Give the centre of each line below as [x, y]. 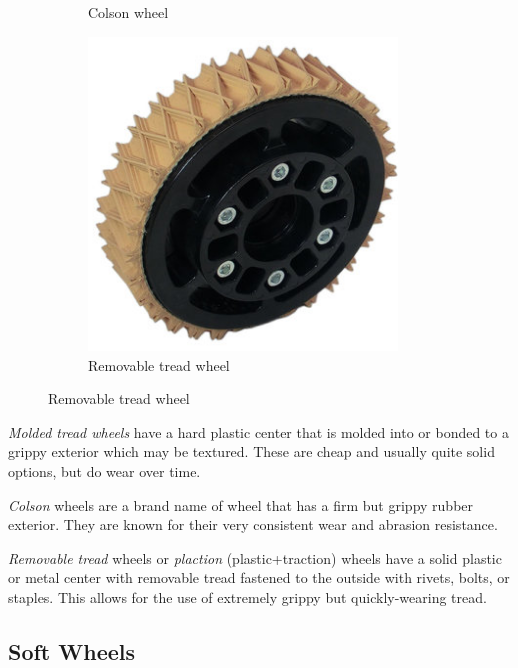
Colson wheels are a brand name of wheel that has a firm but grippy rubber [241, 504]
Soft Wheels [72, 651]
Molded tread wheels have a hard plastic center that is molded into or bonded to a [258, 431]
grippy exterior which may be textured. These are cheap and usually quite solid [251, 451]
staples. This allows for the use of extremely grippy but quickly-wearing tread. [247, 597]
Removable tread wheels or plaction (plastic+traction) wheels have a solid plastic [255, 557]
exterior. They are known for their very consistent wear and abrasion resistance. [253, 524]
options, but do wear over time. [104, 471]
